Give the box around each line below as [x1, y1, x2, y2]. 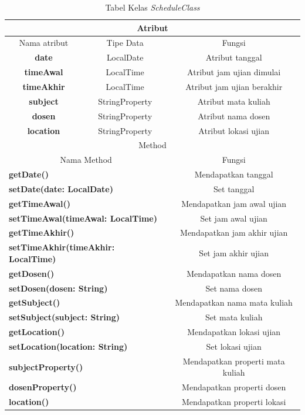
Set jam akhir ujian [199, 247, 269, 259]
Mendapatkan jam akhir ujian [180, 226, 288, 239]
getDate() [9, 168, 49, 180]
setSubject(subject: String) [9, 311, 120, 323]
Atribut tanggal [205, 51, 262, 63]
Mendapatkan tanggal [194, 168, 273, 180]
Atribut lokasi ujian [198, 124, 270, 136]
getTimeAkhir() [9, 226, 74, 239]
